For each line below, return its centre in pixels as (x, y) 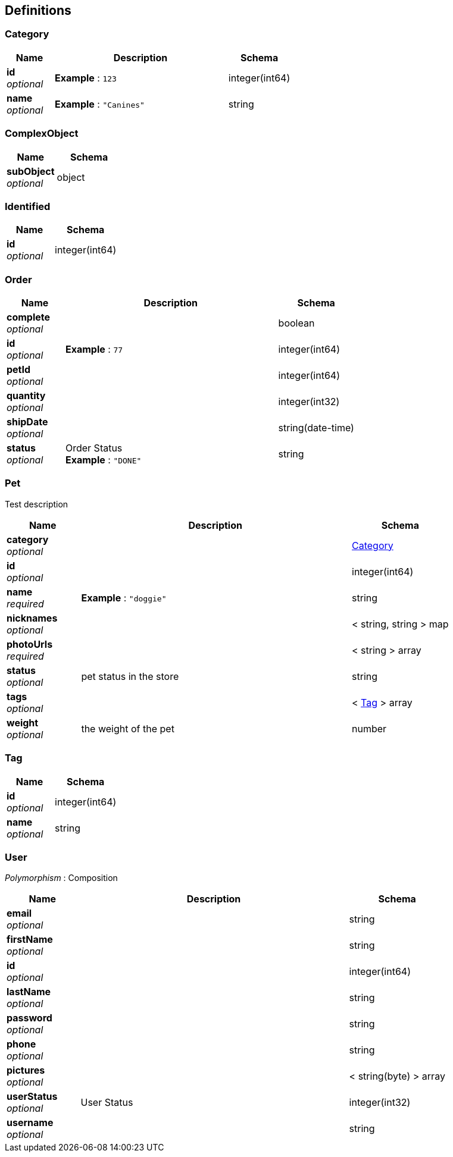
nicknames (32, 618)
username (30, 1123)
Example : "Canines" (100, 104)
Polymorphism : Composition (61, 878)
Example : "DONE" (103, 460)
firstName (30, 940)
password (29, 1018)
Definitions (38, 10)
